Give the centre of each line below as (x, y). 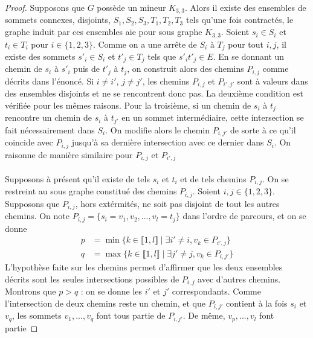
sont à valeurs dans (273, 81)
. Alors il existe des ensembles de (245, 7)
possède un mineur (131, 7)
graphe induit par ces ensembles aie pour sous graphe (104, 32)
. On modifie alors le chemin (158, 129)
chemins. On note (37, 216)
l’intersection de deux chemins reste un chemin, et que (105, 303)
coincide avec (29, 142)
